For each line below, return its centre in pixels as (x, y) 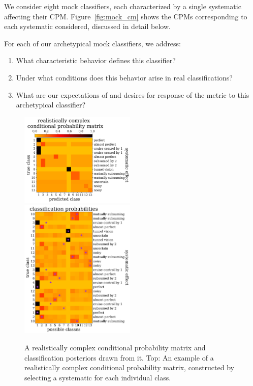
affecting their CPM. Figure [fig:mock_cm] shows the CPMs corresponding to (126, 16)
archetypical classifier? (51, 105)
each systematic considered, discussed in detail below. (87, 26)
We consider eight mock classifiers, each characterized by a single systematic (123, 6)
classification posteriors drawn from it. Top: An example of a (119, 357)
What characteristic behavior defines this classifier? (96, 60)
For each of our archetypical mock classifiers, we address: (93, 43)
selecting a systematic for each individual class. (98, 377)
